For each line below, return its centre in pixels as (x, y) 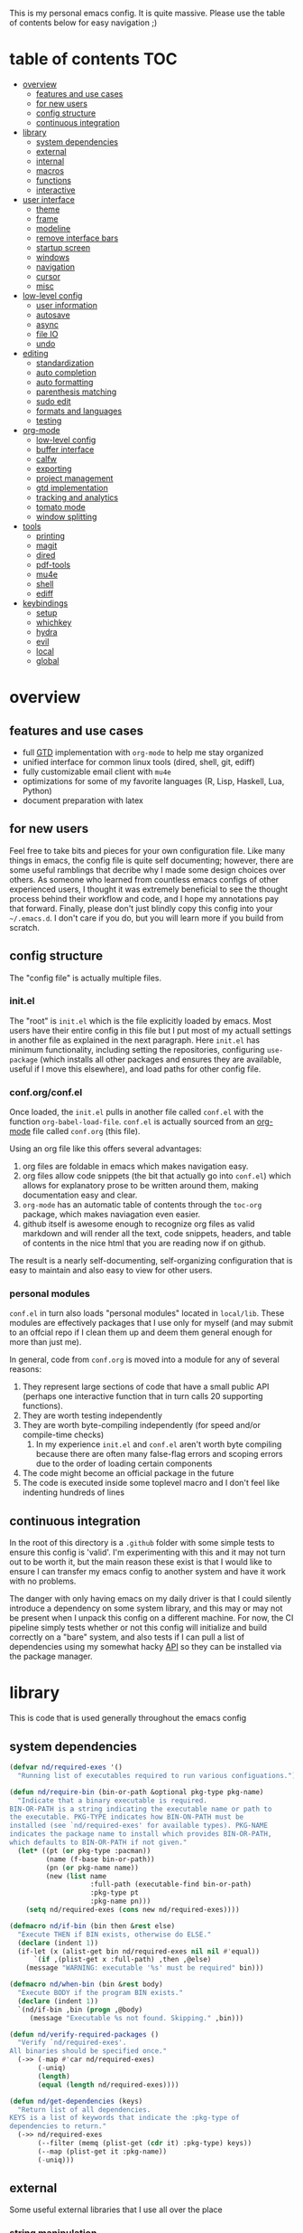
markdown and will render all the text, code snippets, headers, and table (156, 1234)
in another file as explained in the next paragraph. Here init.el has (134, 1040)
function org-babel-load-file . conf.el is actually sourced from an (132, 1121)
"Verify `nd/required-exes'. (72, 2043)
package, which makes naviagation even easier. (111, 1215)
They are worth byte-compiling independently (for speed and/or (142, 1425)
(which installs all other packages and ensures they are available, (161, 1059)
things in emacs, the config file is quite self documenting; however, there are (151, 860)
